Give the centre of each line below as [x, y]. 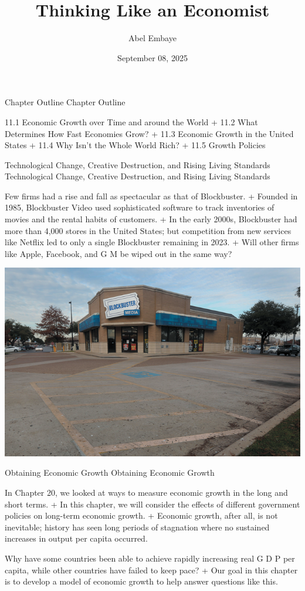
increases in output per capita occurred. [76, 538]
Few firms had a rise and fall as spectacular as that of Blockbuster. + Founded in [151, 196]
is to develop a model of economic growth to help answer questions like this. [141, 581]
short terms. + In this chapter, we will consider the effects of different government [152, 504]
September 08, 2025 [152, 57]
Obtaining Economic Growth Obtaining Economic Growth [110, 473]
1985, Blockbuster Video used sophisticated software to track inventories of [140, 207]
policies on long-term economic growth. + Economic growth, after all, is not [141, 515]
